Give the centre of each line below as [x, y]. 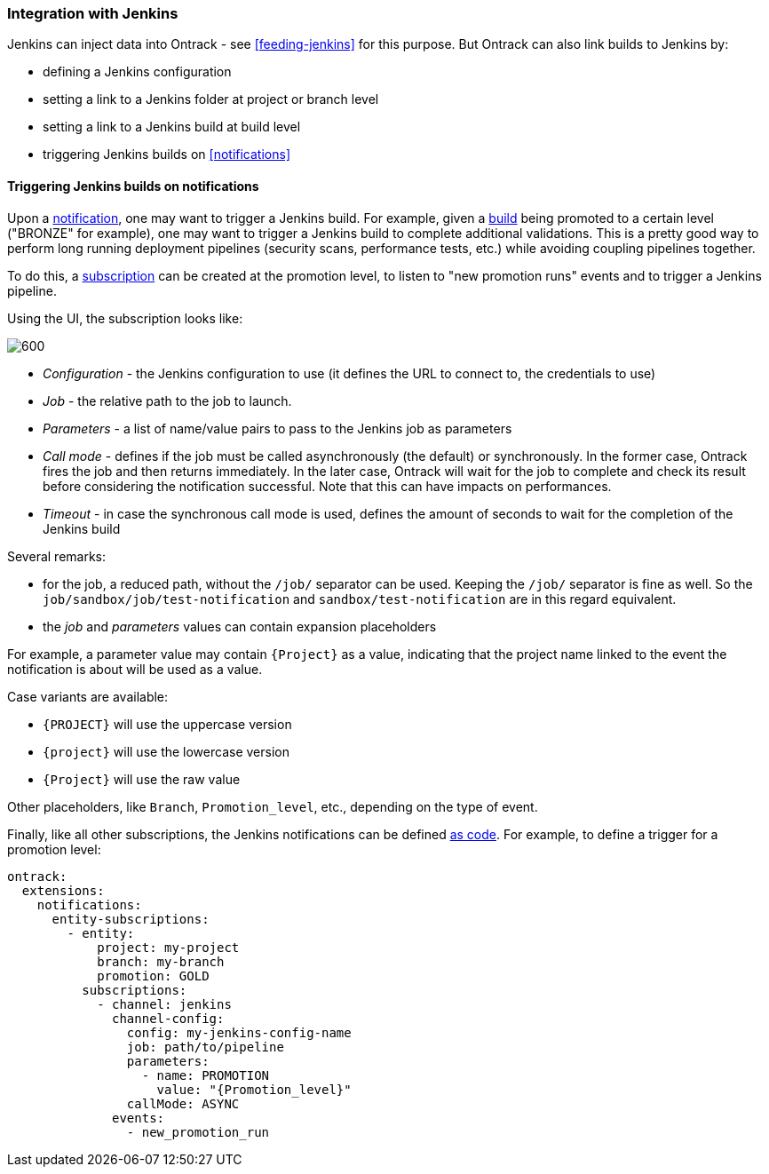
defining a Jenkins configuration [137, 72]
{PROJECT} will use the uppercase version [167, 724]
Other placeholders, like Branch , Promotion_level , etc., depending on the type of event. [273, 806]
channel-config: [168, 1018]
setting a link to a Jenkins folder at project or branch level [211, 99]
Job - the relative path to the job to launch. [167, 401]
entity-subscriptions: [131, 919]
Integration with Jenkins [93, 13]
